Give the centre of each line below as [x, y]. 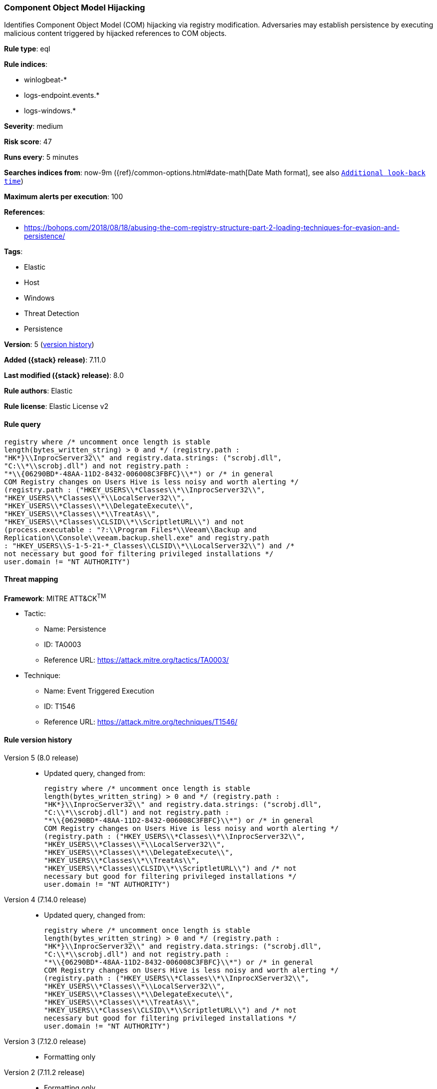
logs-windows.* [50, 111]
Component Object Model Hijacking [75, 7]
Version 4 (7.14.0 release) [45, 899]
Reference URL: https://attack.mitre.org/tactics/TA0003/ [137, 660]
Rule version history [38, 740]
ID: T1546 [60, 707]
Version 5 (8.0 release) [41, 757]
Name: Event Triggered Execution [99, 691]
